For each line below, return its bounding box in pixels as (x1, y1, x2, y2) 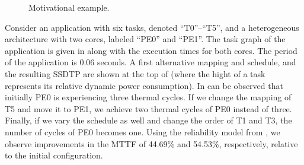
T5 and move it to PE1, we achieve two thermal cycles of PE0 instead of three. (5, 102, 292, 115)
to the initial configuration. (5, 149, 103, 161)
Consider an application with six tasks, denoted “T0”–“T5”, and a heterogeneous (5, 21, 299, 33)
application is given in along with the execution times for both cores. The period (5, 44, 297, 56)
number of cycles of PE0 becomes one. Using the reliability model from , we (5, 125, 280, 138)
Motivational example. (28, 1, 110, 13)
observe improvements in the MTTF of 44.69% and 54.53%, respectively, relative (5, 137, 298, 150)
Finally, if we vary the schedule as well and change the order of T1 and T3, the (5, 114, 292, 126)
